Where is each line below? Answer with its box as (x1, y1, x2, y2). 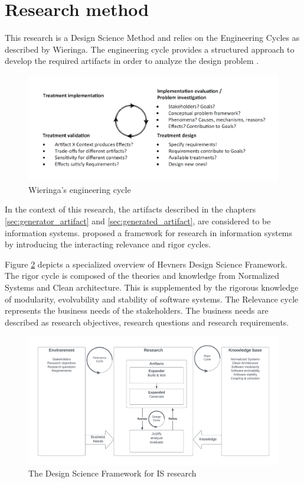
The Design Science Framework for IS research (28, 467, 197, 479)
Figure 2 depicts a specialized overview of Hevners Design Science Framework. (5, 257, 287, 270)
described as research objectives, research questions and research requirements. (5, 315, 289, 328)
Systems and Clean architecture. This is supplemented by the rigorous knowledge (5, 281, 299, 293)
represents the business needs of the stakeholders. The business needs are (5, 304, 269, 317)
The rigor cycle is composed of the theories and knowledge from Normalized (5, 269, 280, 282)
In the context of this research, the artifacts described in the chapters (5, 203, 256, 215)
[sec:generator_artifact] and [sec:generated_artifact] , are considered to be (5, 214, 271, 227)
